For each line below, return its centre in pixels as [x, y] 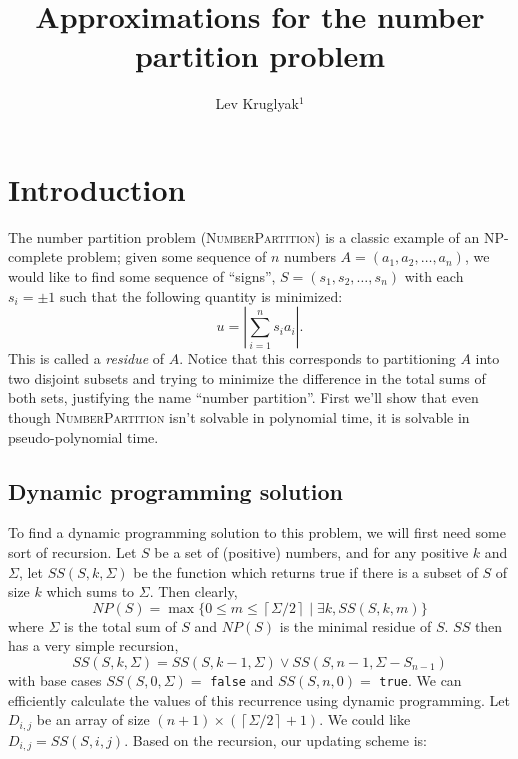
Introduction [97, 188]
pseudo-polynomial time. [83, 436]
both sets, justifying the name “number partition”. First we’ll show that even [243, 397]
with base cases [55, 679]
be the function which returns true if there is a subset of [305, 571]
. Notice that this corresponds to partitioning [317, 358]
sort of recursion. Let [72, 551]
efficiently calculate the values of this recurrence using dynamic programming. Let [259, 699]
